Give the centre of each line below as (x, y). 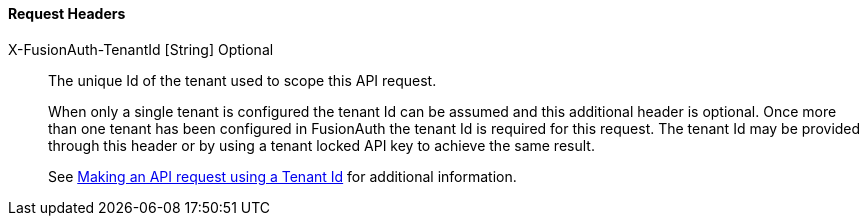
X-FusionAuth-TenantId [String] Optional (141, 49)
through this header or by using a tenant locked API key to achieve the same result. (321, 145)
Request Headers (67, 13)
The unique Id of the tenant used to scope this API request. (242, 80)
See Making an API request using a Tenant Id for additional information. (282, 176)
